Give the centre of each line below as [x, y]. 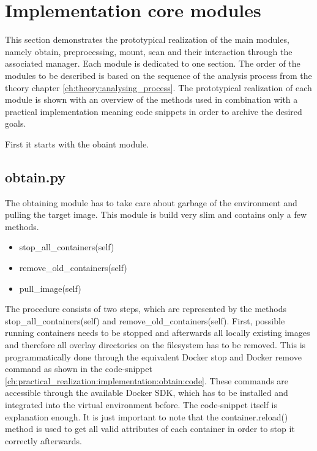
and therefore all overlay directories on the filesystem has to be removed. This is [155, 345]
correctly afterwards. [43, 440]
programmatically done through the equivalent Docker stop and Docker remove [153, 356]
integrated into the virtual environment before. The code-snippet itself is [141, 404]
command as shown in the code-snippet [79, 369]
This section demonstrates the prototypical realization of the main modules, [147, 39]
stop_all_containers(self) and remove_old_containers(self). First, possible [145, 320]
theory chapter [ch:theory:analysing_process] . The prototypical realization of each [158, 87]
